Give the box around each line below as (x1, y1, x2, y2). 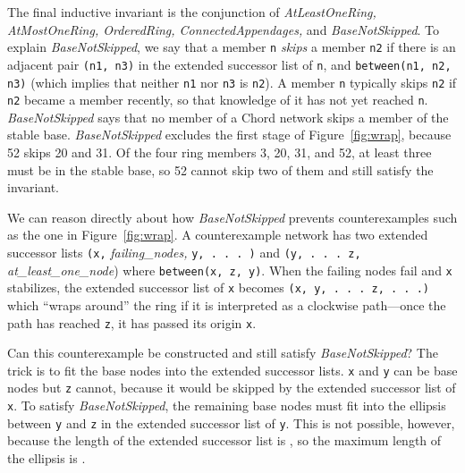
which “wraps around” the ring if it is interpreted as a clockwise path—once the (7, 295, 446, 314)
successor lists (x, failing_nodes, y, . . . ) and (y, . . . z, (7, 242, 361, 261)
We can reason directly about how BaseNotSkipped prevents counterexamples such (7, 207, 458, 226)
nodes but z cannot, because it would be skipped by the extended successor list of (7, 378, 456, 397)
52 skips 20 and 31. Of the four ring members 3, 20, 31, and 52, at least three (7, 143, 432, 161)
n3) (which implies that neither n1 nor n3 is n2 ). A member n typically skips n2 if (7, 72, 457, 91)
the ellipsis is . (7, 449, 86, 467)
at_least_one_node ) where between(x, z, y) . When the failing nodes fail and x (7, 260, 452, 279)
